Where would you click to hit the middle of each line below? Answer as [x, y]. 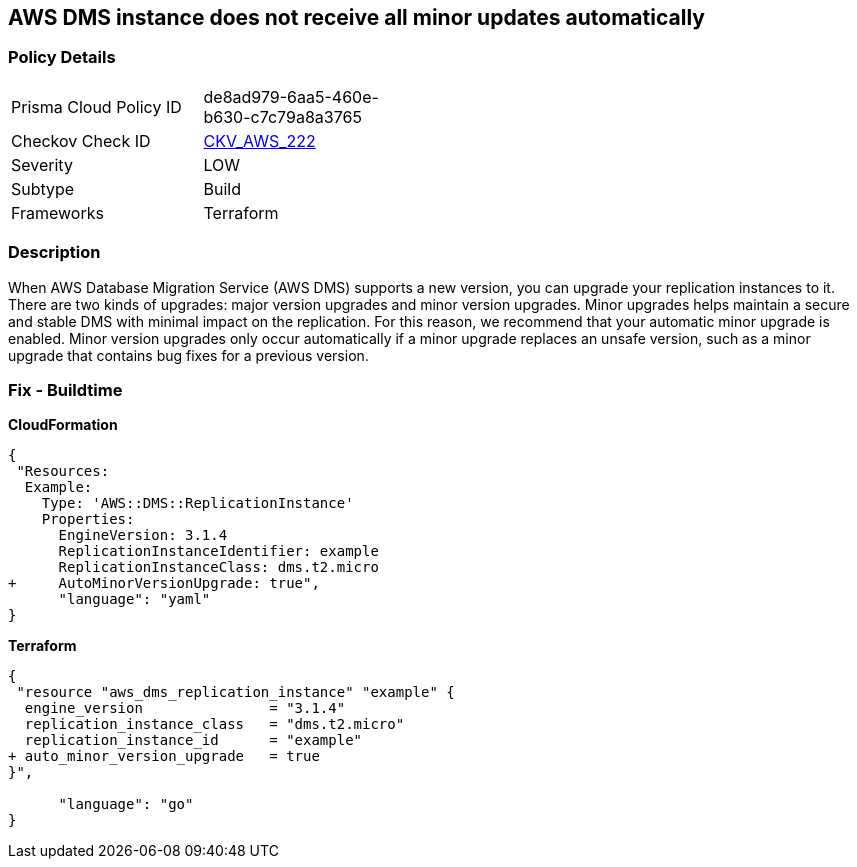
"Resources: [63, 471]
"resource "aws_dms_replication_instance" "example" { [235, 692]
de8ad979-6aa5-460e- [291, 96]
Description [54, 252]
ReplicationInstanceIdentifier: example [218, 551]
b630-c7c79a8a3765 [282, 116]
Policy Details [62, 57]
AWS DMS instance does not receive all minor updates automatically [356, 17]
